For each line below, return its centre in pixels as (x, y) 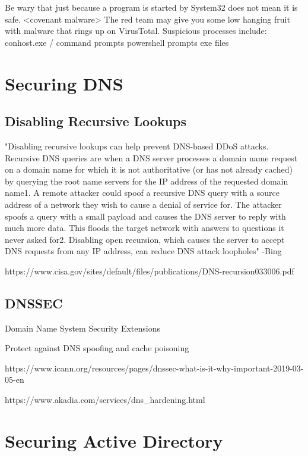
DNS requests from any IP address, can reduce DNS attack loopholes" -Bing (143, 251)
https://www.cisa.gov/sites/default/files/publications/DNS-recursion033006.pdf (150, 271)
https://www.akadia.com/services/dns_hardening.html (105, 400)
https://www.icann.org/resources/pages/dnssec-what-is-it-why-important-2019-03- (154, 368)
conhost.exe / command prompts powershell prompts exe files (117, 42)
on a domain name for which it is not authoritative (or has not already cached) (149, 169)
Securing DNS (64, 83)
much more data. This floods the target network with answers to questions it (145, 228)
